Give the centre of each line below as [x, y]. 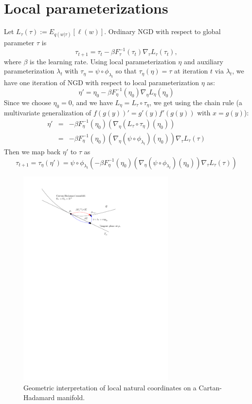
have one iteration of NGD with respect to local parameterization [102, 83]
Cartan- [210, 388]
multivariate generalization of [48, 113]
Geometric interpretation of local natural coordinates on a [110, 388]
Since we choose [27, 102]
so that [126, 71]
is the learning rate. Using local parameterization [103, 61]
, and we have [92, 102]
